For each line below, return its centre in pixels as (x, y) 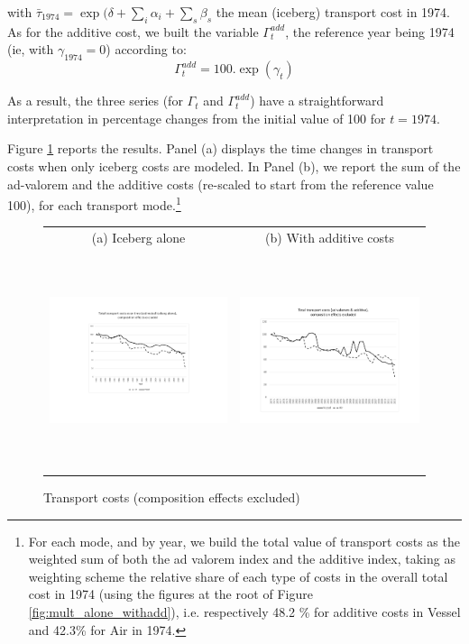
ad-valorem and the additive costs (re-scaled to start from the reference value (221, 184)
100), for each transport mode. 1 (94, 203)
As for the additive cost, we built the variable (133, 31)
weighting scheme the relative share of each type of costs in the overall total (238, 576)
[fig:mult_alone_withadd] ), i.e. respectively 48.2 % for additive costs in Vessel (244, 612)
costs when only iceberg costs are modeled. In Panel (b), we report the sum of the (234, 166)
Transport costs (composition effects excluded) (172, 497)
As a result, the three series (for (95, 101)
